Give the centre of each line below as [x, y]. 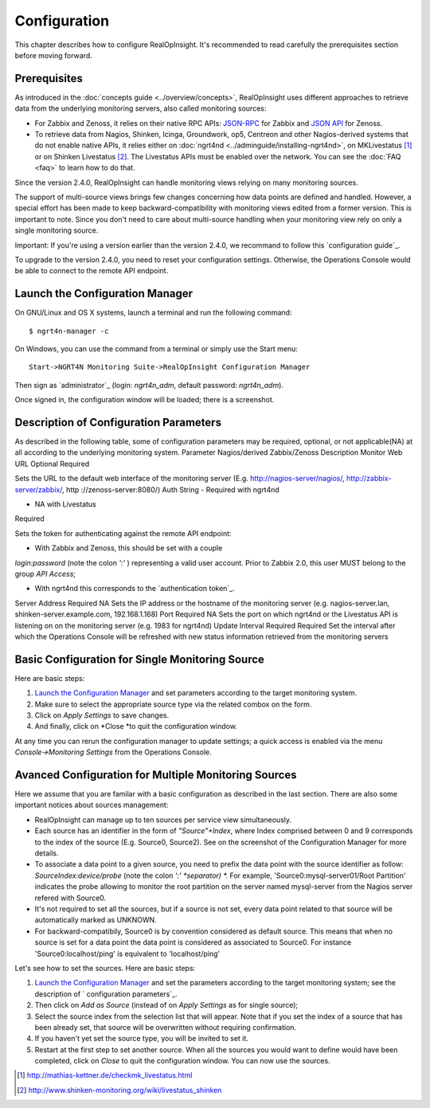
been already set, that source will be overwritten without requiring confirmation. [166, 1027]
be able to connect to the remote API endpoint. [92, 271]
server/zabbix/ [39, 489]
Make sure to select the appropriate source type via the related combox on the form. [173, 704]
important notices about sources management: [92, 805]
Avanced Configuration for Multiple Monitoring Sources [156, 775]
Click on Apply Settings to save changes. [102, 715]
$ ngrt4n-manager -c [69, 331]
